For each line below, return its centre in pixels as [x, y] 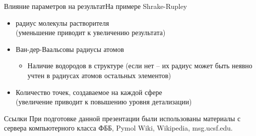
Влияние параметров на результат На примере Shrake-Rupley [96, 6]
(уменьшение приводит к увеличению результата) [91, 32]
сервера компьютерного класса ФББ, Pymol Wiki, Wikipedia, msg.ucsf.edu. [118, 128]
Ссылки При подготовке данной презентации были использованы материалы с [122, 118]
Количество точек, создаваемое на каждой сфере [89, 92]
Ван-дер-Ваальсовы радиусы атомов [70, 49]
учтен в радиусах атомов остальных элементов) [99, 75]
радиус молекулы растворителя [62, 23]
